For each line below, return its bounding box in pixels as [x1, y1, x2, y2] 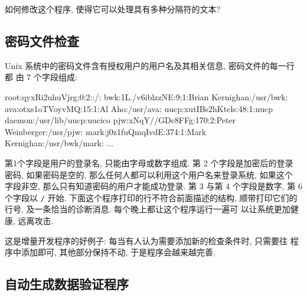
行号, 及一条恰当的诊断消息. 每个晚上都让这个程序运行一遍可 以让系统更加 [5, 203, 290, 215]
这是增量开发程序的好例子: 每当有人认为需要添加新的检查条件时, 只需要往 [5, 234, 288, 246]
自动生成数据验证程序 [5, 275, 129, 293]
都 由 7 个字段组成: [5, 71, 77, 83]
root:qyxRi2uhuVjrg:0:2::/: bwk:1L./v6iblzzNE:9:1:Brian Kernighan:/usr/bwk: [5, 90, 288, 103]
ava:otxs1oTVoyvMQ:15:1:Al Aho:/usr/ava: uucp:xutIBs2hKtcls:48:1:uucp [5, 102, 273, 114]
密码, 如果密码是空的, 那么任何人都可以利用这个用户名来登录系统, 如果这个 [5, 168, 293, 180]
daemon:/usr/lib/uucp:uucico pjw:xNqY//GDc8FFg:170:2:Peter [5, 114, 236, 126]
